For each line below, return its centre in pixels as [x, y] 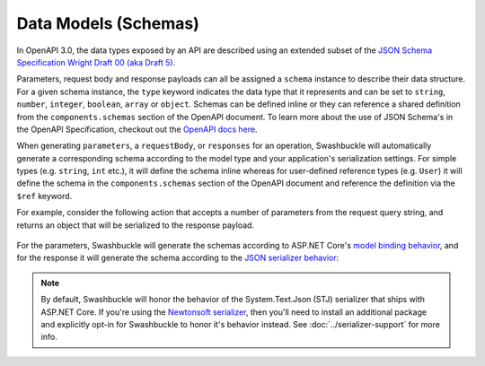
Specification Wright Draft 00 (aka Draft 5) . [96, 62]
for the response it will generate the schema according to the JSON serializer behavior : [178, 258]
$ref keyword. [44, 196]
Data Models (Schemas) [108, 23]
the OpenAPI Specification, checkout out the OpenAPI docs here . [137, 129]
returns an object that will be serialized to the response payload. [136, 225]
